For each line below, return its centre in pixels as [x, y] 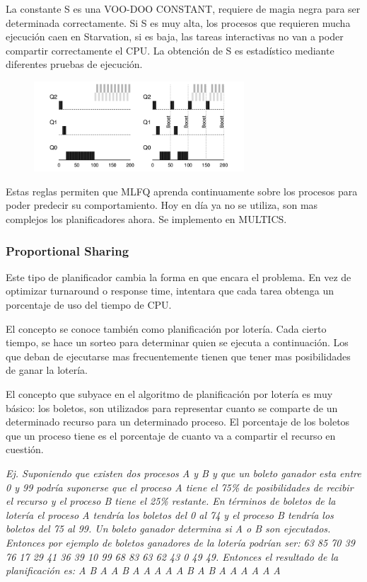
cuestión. [25, 449]
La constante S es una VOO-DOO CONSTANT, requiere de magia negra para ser [183, 8]
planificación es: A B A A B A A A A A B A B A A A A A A [143, 570]
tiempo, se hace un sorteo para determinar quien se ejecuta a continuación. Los [177, 342]
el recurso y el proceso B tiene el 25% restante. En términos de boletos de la [171, 501]
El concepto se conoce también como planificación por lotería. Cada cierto [166, 328]
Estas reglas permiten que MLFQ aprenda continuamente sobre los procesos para [182, 191]
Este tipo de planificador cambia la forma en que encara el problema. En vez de [179, 276]
